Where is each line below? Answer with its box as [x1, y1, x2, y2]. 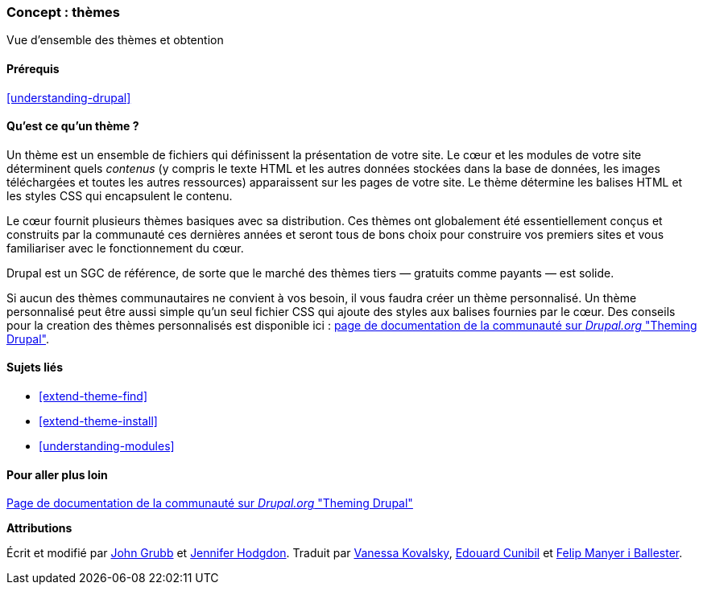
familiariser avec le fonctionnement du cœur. [6, 240, 244, 255]
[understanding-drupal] [6, 90, 131, 105]
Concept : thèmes [6, 4, 121, 20]
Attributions [6, 521, 72, 536]
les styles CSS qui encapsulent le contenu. [6, 188, 233, 203]
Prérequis [6, 61, 60, 76]
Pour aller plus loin [6, 467, 108, 482]
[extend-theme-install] [39, 414, 158, 429]
